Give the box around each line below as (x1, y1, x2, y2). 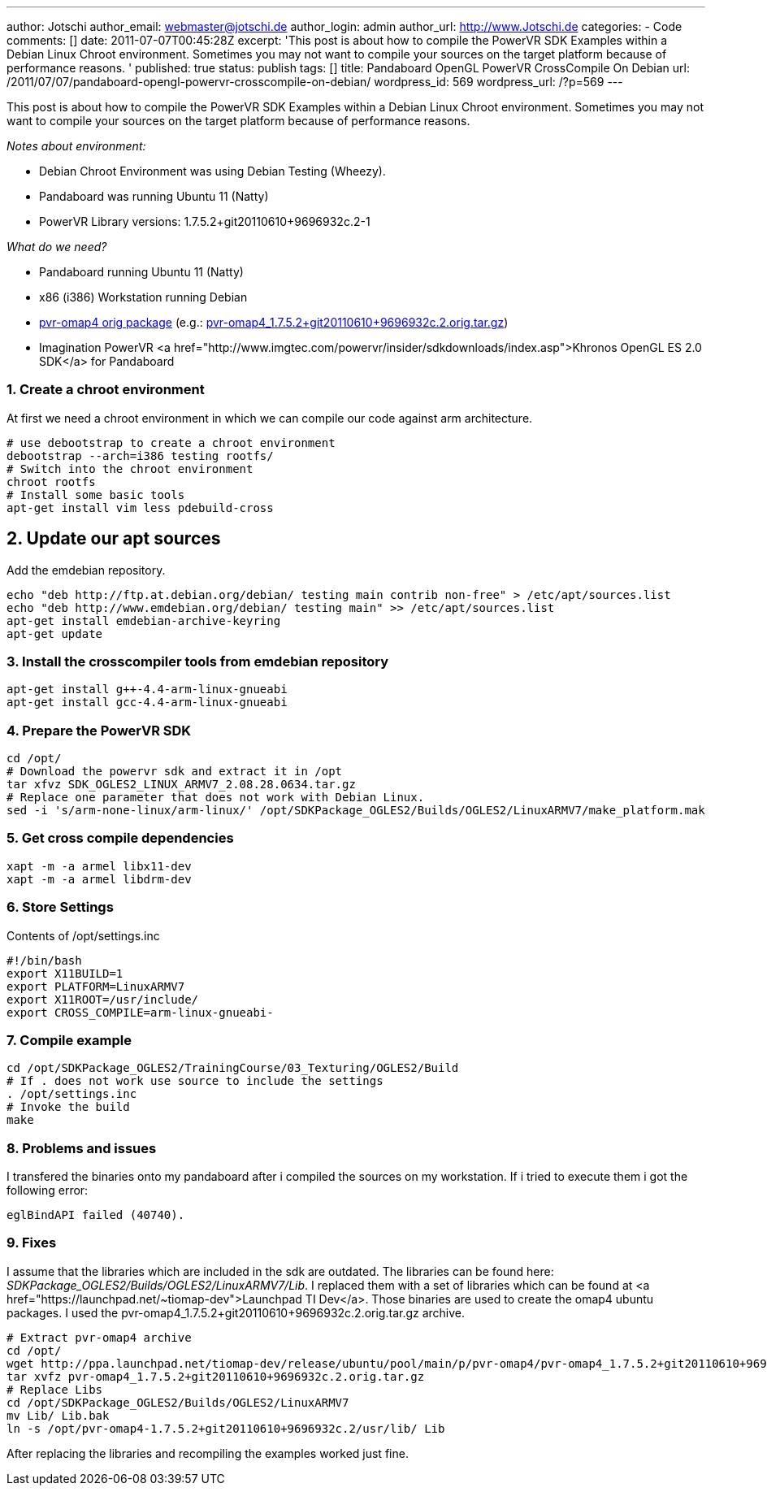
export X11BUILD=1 (6, 966, 123, 980)
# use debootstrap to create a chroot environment (6, 436, 336, 449)
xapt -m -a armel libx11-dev (6, 859, 192, 873)
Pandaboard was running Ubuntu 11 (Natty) (39, 189, 269, 203)
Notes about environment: (6, 139, 146, 153)
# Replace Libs (6, 1382, 103, 1396)
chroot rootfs (6, 475, 96, 488)
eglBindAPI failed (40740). (6, 1208, 185, 1222)
